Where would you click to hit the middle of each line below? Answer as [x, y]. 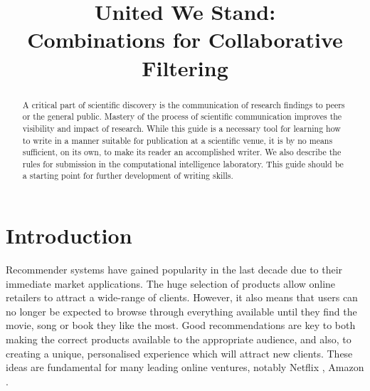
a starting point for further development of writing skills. [128, 176]
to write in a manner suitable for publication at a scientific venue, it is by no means [178, 140]
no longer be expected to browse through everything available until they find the [181, 311]
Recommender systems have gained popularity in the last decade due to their [174, 270]
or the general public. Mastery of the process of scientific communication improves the [182, 116]
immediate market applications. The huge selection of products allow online [171, 283]
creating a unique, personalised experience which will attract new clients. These [179, 353]
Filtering [185, 67]
